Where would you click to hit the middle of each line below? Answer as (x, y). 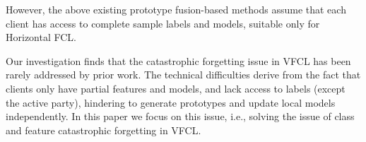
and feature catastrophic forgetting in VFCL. (104, 130)
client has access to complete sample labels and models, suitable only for (163, 23)
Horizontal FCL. (41, 37)
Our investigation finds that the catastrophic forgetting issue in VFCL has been (178, 60)
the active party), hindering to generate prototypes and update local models (171, 102)
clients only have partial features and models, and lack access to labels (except (176, 88)
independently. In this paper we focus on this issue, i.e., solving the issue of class (180, 116)
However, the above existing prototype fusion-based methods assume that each (176, 9)
